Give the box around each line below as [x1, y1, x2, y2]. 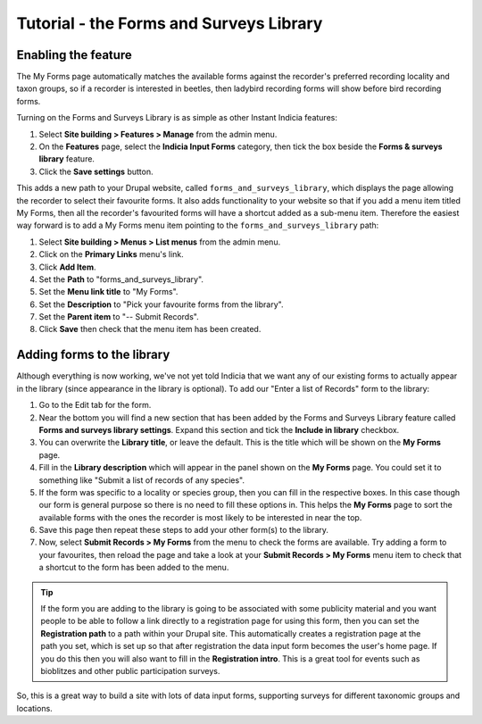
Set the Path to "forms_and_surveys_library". [38, 273, 204, 285]
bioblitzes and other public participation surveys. [40, 665, 220, 676]
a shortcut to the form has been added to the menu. [38, 562, 229, 573]
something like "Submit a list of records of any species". [38, 474, 245, 486]
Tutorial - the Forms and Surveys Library [16, 13, 323, 33]
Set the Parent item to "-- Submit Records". [38, 312, 200, 322]
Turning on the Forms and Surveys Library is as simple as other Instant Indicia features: [16, 112, 338, 123]
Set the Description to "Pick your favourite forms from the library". [38, 299, 284, 310]
